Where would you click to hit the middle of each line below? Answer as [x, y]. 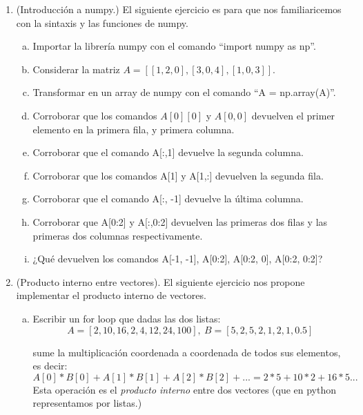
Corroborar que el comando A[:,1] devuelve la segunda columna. [168, 152]
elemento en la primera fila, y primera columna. [134, 129]
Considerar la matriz [76, 69]
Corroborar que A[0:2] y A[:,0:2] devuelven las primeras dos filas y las [180, 221]
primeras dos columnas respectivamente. [118, 235]
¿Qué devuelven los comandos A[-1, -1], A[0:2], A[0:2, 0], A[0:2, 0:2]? [178, 259]
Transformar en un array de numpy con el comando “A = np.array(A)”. [184, 92]
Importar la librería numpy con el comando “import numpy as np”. [174, 46]
